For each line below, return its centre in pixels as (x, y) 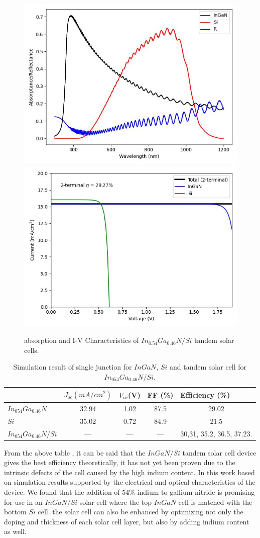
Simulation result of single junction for (73, 367)
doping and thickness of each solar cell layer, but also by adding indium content (127, 521)
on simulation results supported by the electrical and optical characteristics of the (130, 482)
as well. (15, 531)
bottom (15, 512)
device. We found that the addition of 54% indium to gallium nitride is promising (129, 491)
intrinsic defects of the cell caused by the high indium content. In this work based (129, 472)
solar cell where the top (116, 502)
